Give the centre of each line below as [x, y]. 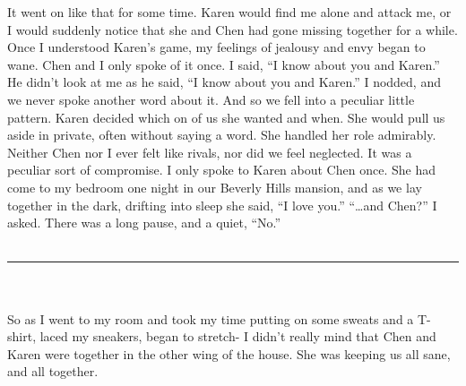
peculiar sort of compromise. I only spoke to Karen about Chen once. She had [221, 170]
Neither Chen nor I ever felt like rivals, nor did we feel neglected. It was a [210, 152]
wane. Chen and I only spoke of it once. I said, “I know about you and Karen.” [224, 64]
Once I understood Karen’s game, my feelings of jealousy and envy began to [216, 47]
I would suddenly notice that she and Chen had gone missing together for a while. [233, 29]
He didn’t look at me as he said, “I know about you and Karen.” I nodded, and [224, 82]
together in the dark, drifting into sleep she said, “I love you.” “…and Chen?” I [222, 205]
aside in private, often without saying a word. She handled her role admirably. [222, 135]
